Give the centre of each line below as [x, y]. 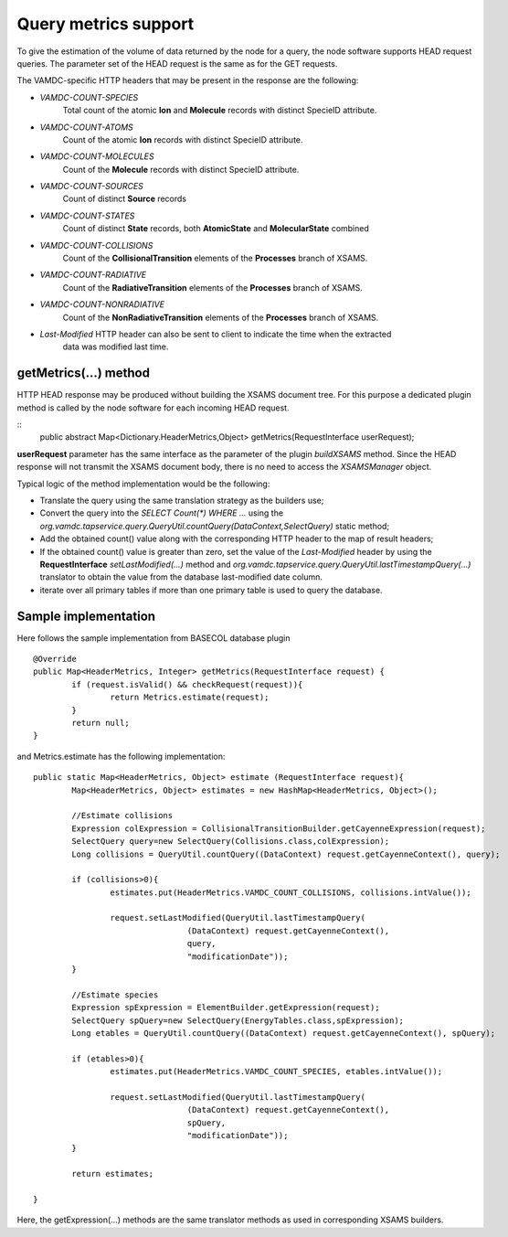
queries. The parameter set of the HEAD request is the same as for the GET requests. [177, 63]
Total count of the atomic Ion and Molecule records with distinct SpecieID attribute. [220, 111]
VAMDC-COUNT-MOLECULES [97, 156]
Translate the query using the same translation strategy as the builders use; [182, 500]
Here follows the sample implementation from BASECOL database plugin [153, 638]
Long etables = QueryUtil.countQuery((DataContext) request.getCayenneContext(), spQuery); [284, 1033]
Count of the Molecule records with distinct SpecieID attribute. [181, 169]
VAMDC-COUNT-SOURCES [91, 187]
